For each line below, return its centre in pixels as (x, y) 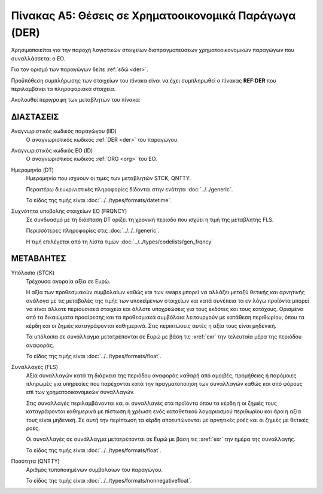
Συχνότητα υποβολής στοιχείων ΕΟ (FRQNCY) (69, 211)
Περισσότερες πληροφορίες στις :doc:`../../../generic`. (93, 231)
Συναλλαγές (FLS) (35, 367)
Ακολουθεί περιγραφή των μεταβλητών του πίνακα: (76, 100)
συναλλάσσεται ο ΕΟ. (38, 58)
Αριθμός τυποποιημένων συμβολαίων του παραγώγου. (95, 469)
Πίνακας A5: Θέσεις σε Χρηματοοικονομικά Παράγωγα (153, 16)
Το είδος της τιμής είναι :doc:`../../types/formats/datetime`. (99, 200)
